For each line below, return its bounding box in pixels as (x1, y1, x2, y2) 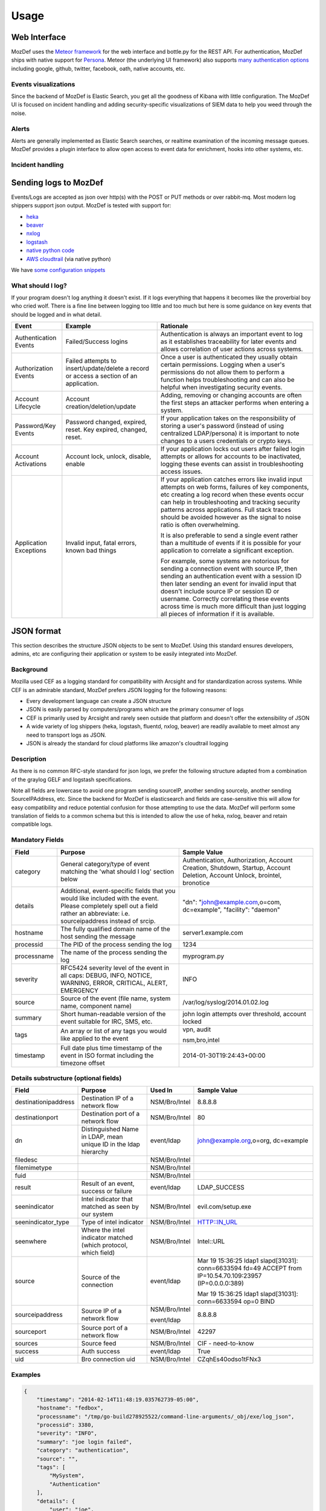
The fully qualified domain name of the (60, 925, 170, 933)
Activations (14, 460, 47, 468)
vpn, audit (182, 1025, 211, 1034)
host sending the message (60, 932, 136, 940)
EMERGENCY (60, 986, 99, 994)
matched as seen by (81, 1203, 139, 1211)
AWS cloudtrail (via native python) (26, 255, 111, 262)
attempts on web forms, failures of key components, (160, 483, 309, 491)
